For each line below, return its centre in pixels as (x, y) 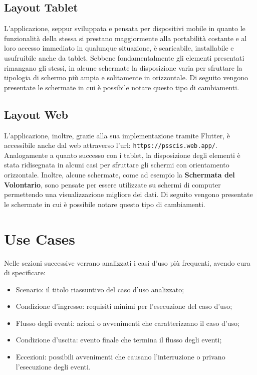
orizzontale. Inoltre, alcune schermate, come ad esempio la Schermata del (119, 174)
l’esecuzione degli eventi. (53, 366)
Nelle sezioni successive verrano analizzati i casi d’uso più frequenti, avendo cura (127, 262)
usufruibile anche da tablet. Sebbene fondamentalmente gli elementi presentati (124, 57)
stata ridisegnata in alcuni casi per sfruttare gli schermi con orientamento (117, 165)
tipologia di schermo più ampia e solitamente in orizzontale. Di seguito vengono (126, 77)
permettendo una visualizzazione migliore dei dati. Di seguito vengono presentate (128, 194)
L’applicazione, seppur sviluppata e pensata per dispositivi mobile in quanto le (125, 28)
